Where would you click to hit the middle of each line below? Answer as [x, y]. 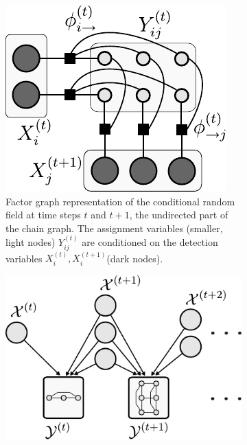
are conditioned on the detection [150, 242]
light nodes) [31, 242]
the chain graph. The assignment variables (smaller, [114, 228]
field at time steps [43, 215]
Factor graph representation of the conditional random [120, 201]
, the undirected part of [179, 215]
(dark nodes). [135, 258]
